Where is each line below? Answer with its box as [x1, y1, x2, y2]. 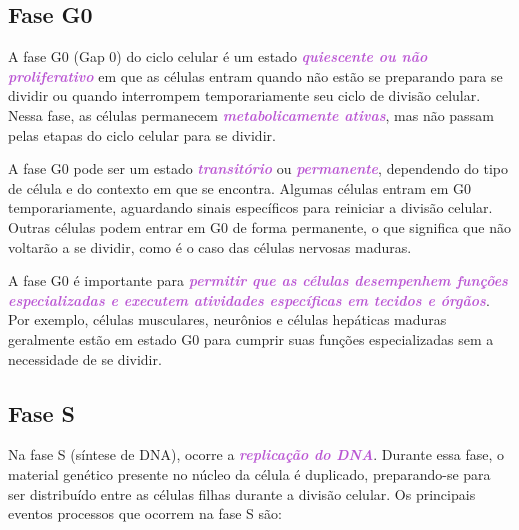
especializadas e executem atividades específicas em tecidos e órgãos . [8, 289, 490, 310]
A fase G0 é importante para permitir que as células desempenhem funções [8, 270, 508, 291]
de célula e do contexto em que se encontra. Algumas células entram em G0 [8, 177, 472, 198]
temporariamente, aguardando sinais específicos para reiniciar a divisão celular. [8, 197, 493, 218]
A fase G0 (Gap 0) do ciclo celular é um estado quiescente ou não [8, 46, 428, 67]
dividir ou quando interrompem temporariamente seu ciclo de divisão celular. [8, 85, 481, 106]
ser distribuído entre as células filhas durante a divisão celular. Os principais [8, 483, 476, 504]
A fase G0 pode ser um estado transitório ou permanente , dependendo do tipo [8, 158, 508, 179]
